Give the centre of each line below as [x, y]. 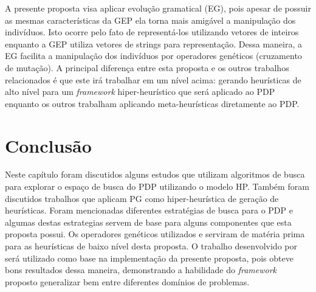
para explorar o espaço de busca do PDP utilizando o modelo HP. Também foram [157, 186]
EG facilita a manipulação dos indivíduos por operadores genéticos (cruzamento [153, 56]
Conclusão [48, 145]
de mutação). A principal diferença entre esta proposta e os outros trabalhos [147, 67]
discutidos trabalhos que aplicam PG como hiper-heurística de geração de [142, 198]
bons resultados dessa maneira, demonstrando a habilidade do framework [141, 270]
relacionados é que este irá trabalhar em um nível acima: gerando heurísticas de [153, 79]
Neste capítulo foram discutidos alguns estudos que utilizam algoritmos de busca [155, 174]
